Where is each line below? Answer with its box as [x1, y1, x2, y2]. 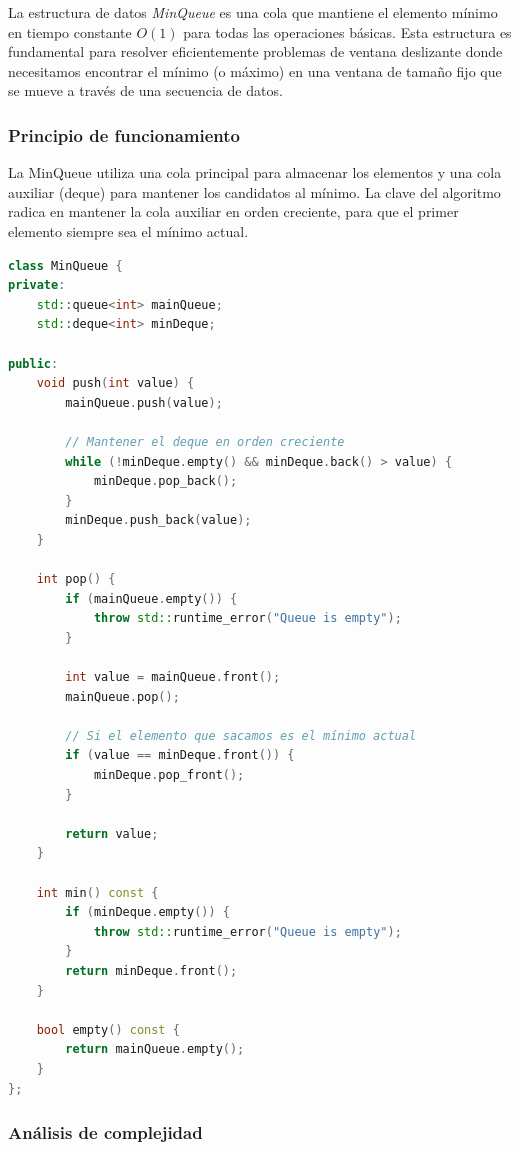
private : [8, 278, 66, 293]
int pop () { [36, 572, 116, 587]
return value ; [65, 826, 159, 841]
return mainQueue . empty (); [65, 1042, 245, 1057]
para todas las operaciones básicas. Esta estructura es [183, 21, 512, 42]
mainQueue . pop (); [65, 689, 180, 704]
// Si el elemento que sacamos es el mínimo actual [65, 728, 417, 743]
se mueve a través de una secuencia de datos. [8, 80, 283, 101]
